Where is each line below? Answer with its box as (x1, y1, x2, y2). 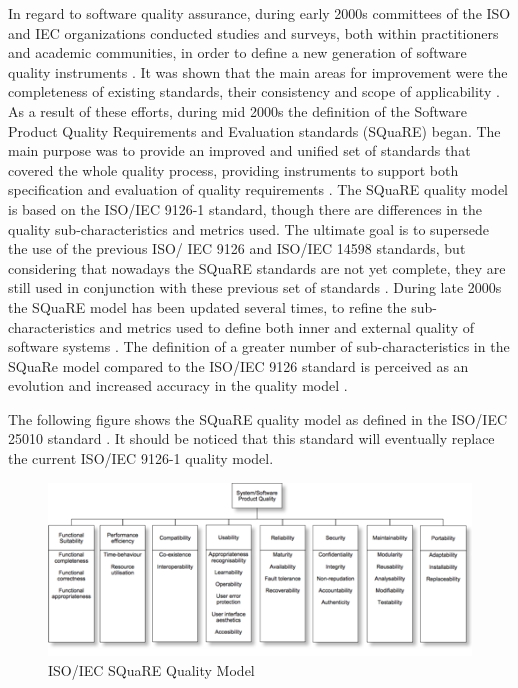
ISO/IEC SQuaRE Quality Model (48, 659, 255, 680)
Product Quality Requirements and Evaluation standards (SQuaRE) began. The (8, 120, 501, 141)
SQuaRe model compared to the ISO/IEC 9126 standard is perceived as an (8, 355, 469, 376)
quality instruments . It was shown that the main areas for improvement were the (8, 61, 508, 82)
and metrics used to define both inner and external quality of (99, 316, 475, 337)
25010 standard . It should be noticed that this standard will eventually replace (8, 428, 495, 449)
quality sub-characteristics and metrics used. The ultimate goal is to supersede (8, 218, 490, 239)
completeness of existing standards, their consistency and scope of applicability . (8, 81, 500, 102)
